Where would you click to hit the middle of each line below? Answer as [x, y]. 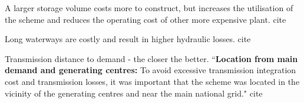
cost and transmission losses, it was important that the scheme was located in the [152, 81]
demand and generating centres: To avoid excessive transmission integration [151, 70]
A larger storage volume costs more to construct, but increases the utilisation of [149, 8]
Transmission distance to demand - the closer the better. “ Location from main [151, 58]
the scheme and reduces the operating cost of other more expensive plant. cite [146, 19]
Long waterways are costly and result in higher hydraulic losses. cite [128, 39]
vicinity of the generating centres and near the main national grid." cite [134, 93]
